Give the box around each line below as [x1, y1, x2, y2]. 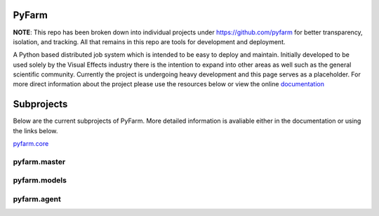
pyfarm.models [13, 175, 67, 185]
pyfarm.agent [13, 194, 61, 204]
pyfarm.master [13, 156, 66, 166]
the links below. [13, 126, 58, 135]
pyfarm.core [13, 140, 49, 148]
